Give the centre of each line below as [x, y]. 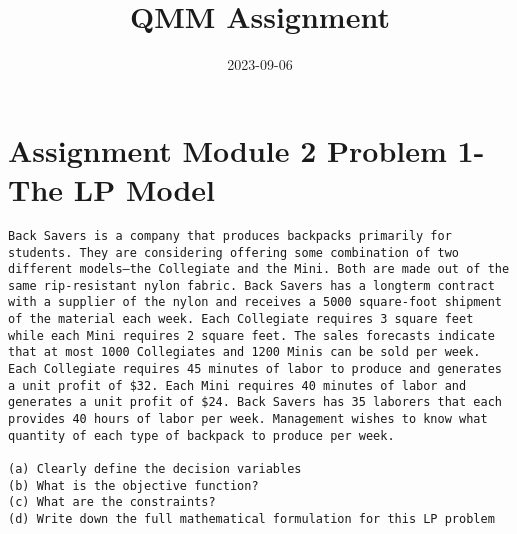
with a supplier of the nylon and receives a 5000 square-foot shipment [255, 302]
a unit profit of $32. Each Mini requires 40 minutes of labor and [237, 385]
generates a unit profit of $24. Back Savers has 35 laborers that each [255, 402]
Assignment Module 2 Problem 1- [246, 149]
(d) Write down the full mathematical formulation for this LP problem [251, 519]
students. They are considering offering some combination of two [234, 252]
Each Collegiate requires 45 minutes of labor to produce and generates [255, 369]
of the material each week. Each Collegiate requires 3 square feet [241, 319]
